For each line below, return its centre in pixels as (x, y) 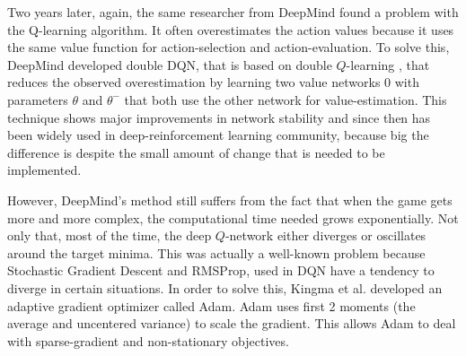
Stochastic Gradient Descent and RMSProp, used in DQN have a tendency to (221, 270)
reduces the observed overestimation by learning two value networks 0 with (213, 82)
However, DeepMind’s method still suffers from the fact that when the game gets (230, 200)
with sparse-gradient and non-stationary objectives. (148, 340)
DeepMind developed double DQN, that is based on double (170, 64)
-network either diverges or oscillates (325, 235)
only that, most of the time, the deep (110, 235)
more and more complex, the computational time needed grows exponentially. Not (233, 217)
